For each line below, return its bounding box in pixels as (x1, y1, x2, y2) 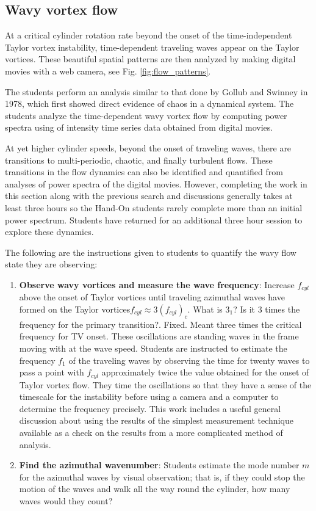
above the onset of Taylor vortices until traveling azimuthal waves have (19, 291, 285, 303)
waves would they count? (19, 494, 113, 507)
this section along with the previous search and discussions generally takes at (5, 189, 293, 202)
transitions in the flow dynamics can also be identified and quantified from (5, 165, 283, 178)
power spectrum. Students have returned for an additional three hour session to (5, 213, 303, 226)
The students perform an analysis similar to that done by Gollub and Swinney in (5, 85, 308, 98)
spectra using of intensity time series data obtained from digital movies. (5, 121, 273, 134)
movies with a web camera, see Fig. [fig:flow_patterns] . (5, 64, 211, 77)
